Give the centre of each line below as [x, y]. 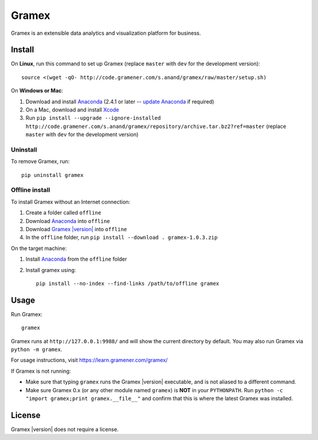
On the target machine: [39, 248]
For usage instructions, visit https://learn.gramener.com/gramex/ [89, 360]
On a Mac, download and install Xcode [72, 110]
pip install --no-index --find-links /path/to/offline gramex [128, 283]
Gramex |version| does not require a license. [65, 429]
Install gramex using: [51, 270]
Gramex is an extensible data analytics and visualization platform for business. [106, 33]
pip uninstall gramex [52, 175]
